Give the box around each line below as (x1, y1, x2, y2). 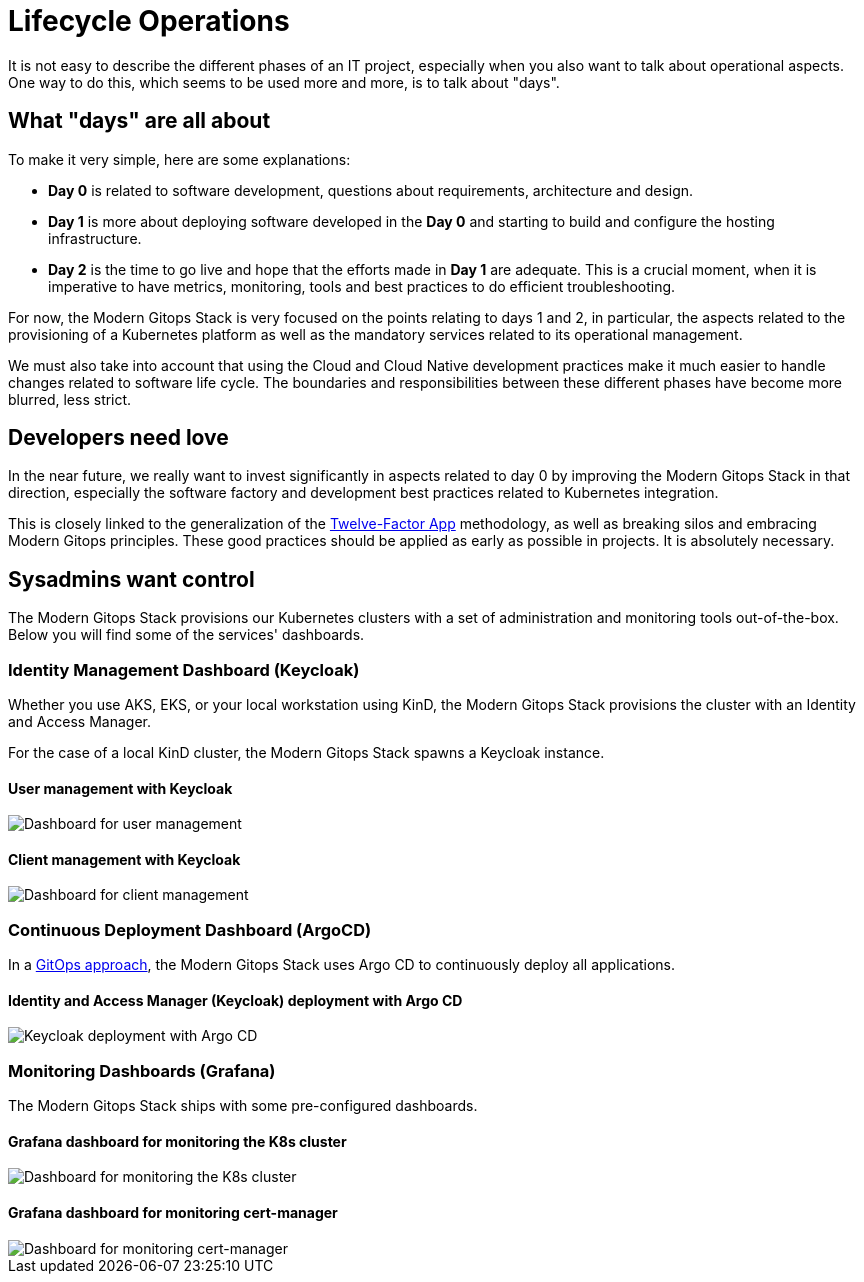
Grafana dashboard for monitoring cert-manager (8, 1204, 338, 1222)
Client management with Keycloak (8, 850, 241, 868)
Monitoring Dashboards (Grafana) (8, 1060, 276, 1081)
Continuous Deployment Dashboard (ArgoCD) (8, 919, 372, 940)
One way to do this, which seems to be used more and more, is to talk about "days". (8, 73, 560, 91)
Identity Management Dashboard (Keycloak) (8, 659, 360, 680)
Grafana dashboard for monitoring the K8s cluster (8, 1132, 347, 1150)
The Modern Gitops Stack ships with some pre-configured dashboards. (8, 1097, 478, 1115)
